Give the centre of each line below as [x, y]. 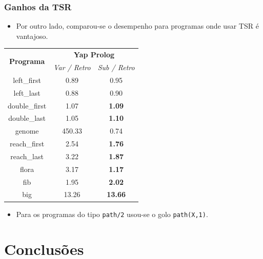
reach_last [27, 156]
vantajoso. [32, 36]
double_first [27, 105]
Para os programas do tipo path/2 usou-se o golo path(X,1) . [112, 214]
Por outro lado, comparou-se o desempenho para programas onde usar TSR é [137, 26]
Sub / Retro [116, 67]
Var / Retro [72, 67]
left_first [27, 80]
